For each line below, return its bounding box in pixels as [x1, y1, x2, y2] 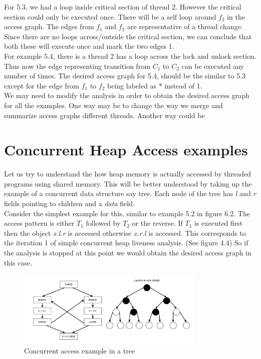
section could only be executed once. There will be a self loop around [4, 11, 216, 22]
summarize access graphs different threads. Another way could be [4, 110, 205, 120]
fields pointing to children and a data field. [4, 198, 135, 209]
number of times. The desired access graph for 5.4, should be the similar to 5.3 [4, 70, 246, 81]
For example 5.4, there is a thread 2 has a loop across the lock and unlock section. [4, 50, 256, 61]
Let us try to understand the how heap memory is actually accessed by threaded [4, 168, 251, 179]
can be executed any [181, 60, 244, 71]
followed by [86, 218, 121, 228]
